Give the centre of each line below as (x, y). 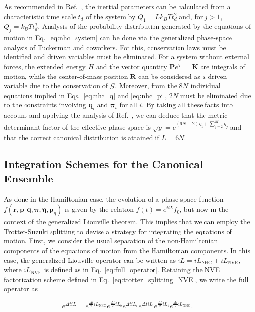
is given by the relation (99, 209)
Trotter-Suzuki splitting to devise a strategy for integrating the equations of (118, 231)
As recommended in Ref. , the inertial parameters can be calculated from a (117, 6)
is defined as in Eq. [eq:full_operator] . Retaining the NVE (132, 270)
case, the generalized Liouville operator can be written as (90, 260)
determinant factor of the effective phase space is (77, 126)
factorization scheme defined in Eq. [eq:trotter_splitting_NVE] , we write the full (126, 279)
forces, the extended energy (45, 66)
